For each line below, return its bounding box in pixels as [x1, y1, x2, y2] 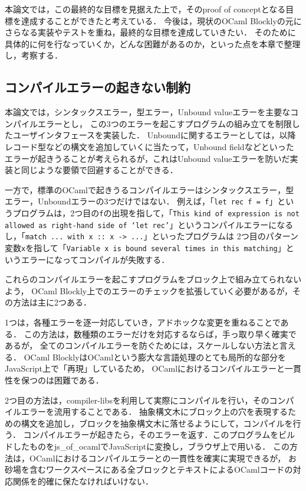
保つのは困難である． [21, 373, 104, 386]
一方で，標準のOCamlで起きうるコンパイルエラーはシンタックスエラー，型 [5, 183, 294, 196]
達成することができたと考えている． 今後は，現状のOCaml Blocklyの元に [21, 14, 302, 27]
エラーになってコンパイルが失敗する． [21, 253, 170, 265]
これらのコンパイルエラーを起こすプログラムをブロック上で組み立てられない [5, 273, 302, 285]
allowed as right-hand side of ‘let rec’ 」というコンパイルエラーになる [5, 218, 294, 230]
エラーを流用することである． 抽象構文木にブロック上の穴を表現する [21, 405, 288, 418]
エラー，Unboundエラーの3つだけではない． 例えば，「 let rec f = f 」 [5, 195, 278, 207]
